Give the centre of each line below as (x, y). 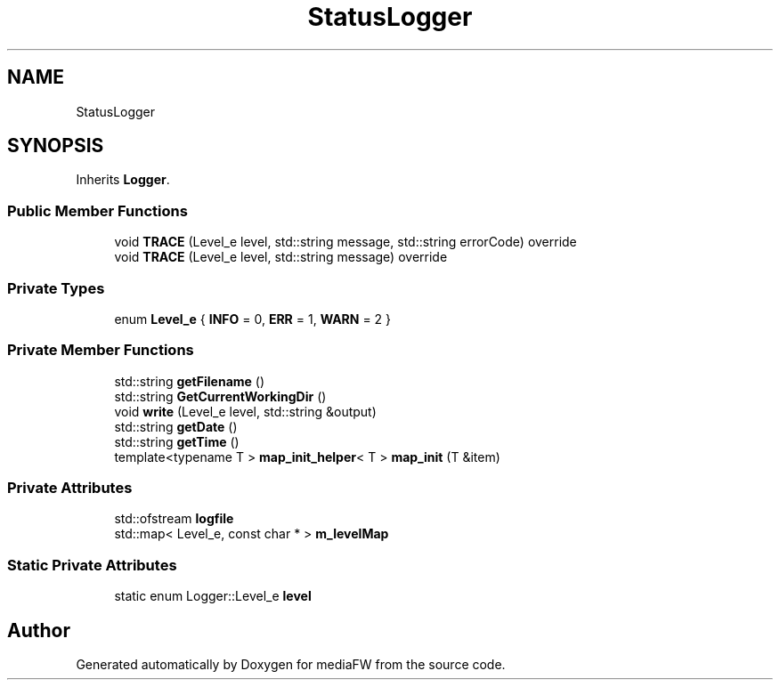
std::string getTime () (177, 441)
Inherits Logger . (123, 180)
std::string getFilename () (190, 381)
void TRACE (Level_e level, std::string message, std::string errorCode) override (345, 242)
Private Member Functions (101, 350)
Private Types (56, 288)
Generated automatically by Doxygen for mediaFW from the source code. (291, 665)
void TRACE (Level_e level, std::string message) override (281, 257)
